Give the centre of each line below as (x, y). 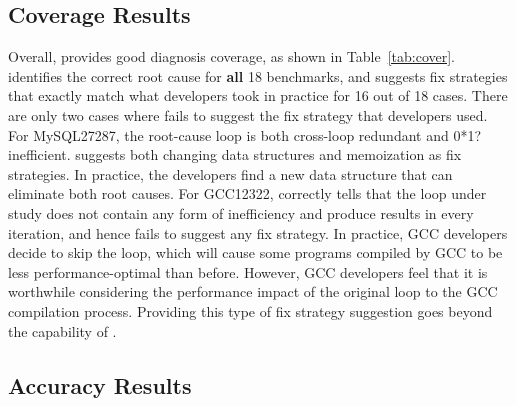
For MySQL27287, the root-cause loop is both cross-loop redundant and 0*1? (245, 134)
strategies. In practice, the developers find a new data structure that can (230, 173)
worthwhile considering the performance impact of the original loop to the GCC (253, 291)
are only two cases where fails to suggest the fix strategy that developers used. (248, 114)
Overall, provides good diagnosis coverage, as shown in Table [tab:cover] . (232, 56)
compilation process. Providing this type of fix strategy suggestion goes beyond (250, 310)
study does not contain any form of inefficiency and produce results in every (241, 212)
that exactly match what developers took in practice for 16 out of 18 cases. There (258, 95)
